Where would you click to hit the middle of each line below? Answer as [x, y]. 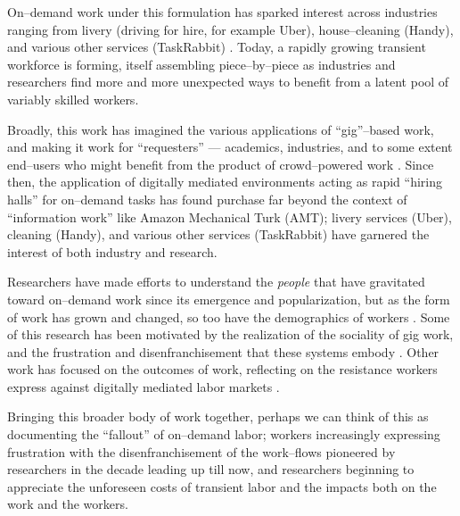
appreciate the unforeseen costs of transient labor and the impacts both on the [222, 486]
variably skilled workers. [73, 99]
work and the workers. [68, 504]
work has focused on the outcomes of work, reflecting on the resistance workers [222, 369]
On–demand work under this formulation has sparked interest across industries [222, 12]
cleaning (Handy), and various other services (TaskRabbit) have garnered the [218, 234]
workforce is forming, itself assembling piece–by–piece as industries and [201, 64]
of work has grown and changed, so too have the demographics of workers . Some [229, 316]
